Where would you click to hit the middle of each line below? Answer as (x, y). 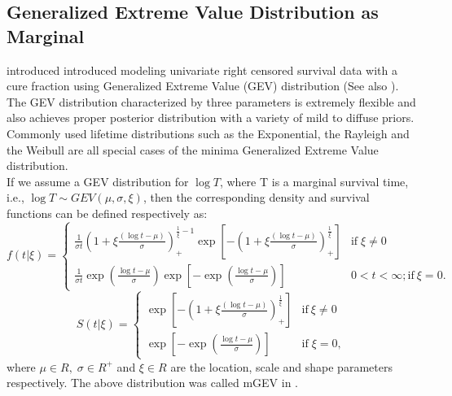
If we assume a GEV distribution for (98, 181)
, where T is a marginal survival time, (314, 181)
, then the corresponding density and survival (256, 197)
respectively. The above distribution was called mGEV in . (153, 383)
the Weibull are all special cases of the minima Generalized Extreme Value (193, 149)
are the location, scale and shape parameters (281, 366)
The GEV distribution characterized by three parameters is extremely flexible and (211, 101)
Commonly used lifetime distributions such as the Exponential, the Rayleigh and (208, 133)
